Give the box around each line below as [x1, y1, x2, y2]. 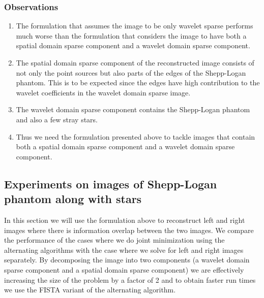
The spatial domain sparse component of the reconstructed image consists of [16, 57, 254, 68]
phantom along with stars [4, 191, 142, 207]
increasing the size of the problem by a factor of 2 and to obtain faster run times [4, 274, 256, 285]
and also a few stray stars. [16, 114, 98, 124]
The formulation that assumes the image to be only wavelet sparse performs [16, 20, 253, 31]
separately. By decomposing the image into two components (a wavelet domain [4, 254, 250, 265]
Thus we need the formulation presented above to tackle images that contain [16, 131, 255, 142]
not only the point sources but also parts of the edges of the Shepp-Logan [16, 67, 246, 78]
